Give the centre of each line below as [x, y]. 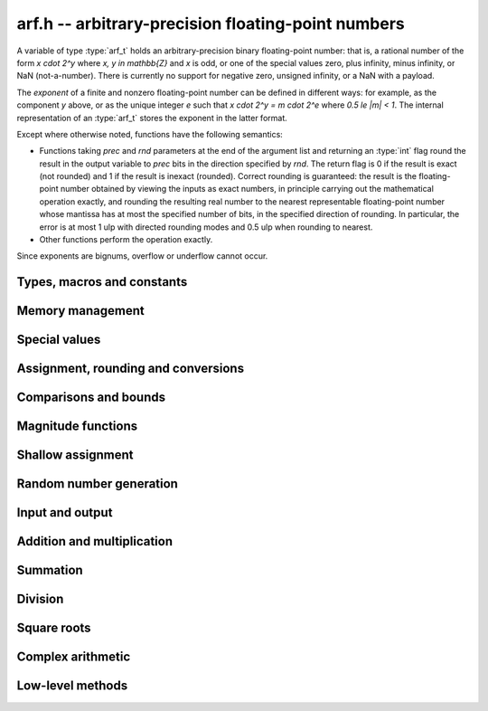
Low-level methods [72, 686]
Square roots [54, 628]
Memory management [80, 311]
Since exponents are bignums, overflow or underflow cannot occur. [142, 256]
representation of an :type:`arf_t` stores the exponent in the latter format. [152, 118]
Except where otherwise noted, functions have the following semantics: [150, 134]
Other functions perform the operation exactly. [126, 240]
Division [40, 599]
